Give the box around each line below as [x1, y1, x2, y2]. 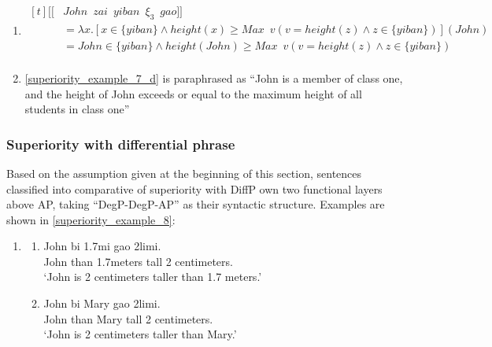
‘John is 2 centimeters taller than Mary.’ [43, 326, 237, 342]
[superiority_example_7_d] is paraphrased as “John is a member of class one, [24, 69, 403, 86]
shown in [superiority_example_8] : [6, 211, 176, 227]
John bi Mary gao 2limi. [43, 295, 161, 312]
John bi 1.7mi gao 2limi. [43, 238, 161, 254]
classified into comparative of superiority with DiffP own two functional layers [6, 180, 383, 197]
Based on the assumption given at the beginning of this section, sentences [6, 164, 362, 181]
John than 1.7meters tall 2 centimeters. [43, 253, 233, 269]
